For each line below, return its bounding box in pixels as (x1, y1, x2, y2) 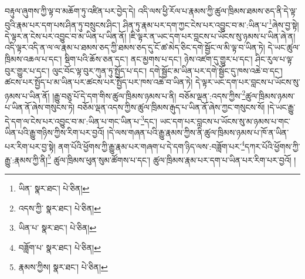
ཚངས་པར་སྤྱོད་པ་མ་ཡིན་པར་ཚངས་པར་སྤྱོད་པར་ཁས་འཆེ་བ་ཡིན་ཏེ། (5, 76, 193, 88)
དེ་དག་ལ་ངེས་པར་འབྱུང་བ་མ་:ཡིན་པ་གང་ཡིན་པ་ (5, 115, 141, 127)
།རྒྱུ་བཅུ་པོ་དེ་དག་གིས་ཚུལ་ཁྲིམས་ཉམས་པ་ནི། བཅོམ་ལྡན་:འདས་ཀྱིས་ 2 (52, 88, 246, 102)
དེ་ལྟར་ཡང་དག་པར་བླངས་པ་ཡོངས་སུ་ (195, 76, 300, 88)
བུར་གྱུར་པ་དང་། (5, 64, 50, 76)
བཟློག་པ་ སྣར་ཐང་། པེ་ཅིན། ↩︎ (18, 241, 101, 253)
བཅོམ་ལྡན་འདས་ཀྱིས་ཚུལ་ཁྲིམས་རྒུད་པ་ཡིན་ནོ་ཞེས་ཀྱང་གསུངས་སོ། (77, 101, 265, 113)
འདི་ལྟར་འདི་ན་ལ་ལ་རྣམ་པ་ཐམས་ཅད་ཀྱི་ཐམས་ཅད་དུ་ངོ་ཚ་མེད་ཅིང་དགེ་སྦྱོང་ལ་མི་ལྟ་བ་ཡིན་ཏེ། (5, 41, 265, 53)
